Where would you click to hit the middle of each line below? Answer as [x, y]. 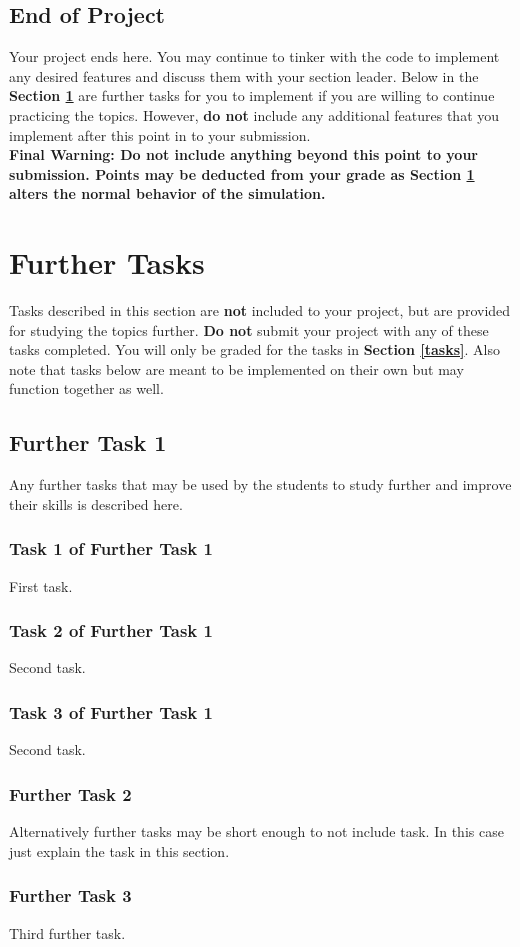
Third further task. [67, 932]
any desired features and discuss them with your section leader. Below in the [244, 75]
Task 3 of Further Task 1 [111, 711]
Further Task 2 [70, 793]
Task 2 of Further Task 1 [111, 630]
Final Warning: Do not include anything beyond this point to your [243, 154]
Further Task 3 [70, 895]
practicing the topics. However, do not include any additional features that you [254, 114]
